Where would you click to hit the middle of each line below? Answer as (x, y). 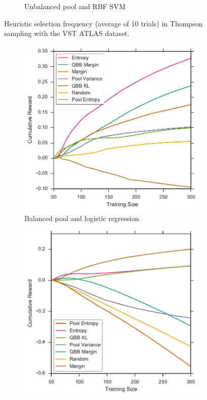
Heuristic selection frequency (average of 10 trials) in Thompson (103, 23)
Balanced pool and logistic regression (82, 218)
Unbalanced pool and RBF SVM (75, 6)
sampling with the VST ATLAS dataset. (67, 33)
